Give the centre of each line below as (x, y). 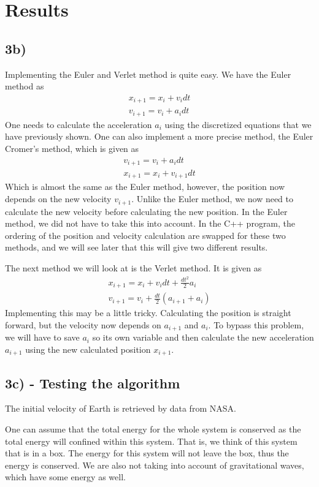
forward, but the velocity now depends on (83, 324)
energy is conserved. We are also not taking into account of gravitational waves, (155, 465)
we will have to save (42, 337)
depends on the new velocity (58, 199)
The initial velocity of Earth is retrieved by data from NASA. (121, 408)
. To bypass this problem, (256, 324)
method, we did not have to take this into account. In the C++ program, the (150, 223)
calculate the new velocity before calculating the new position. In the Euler (146, 211)
